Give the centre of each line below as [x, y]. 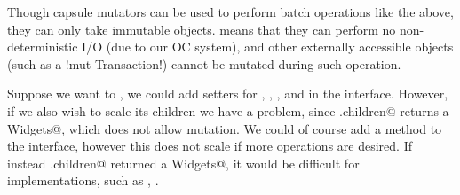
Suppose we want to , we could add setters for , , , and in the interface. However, [228, 94]
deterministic [43, 47]
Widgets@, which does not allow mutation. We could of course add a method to [225, 128]
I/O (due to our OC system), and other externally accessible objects [268, 47]
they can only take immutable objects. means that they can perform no [202, 29]
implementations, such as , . [83, 180]
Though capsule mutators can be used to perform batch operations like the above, [230, 12]
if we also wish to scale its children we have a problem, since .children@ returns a [228, 110]
